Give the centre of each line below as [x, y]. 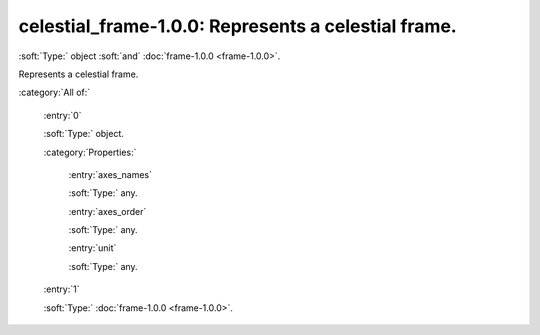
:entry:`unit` [92, 248]
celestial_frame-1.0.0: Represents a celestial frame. [237, 26]
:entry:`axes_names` [110, 174]
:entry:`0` [62, 115]
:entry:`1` [61, 289]
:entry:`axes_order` [107, 211]
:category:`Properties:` [90, 152]
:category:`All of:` [54, 92]
